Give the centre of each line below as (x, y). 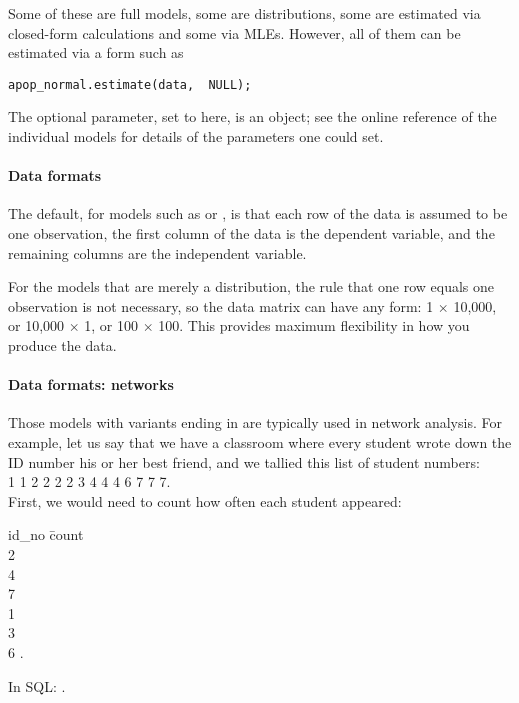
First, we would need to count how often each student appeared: (205, 500)
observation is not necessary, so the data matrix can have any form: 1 (221, 305)
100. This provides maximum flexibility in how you (314, 325)
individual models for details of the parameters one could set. (196, 136)
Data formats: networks (91, 384)
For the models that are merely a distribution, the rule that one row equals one (251, 286)
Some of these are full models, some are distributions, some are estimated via (244, 13)
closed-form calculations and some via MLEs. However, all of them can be (234, 32)
